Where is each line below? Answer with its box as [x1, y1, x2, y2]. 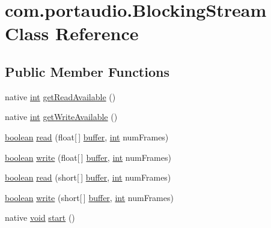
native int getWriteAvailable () [5, 110, 118, 123]
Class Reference [5, 21, 139, 46]
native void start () [5, 211, 75, 224]
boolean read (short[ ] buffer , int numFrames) [5, 171, 171, 184]
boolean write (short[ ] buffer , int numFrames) [5, 191, 174, 203]
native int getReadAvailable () [5, 90, 116, 103]
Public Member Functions [5, 62, 169, 80]
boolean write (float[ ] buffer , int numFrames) [5, 151, 171, 163]
